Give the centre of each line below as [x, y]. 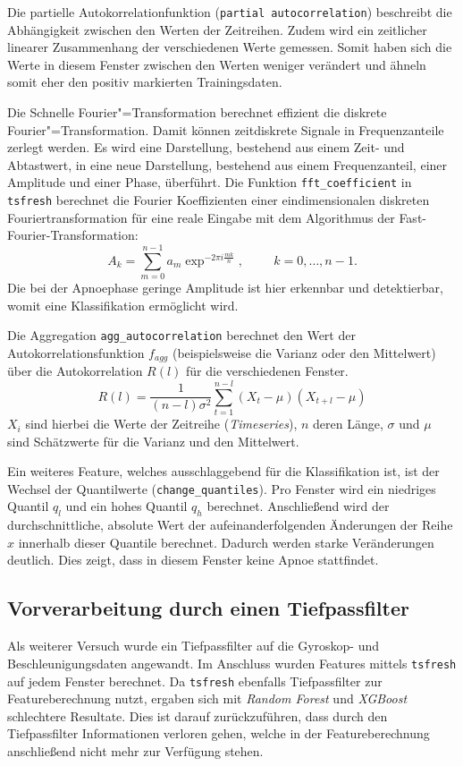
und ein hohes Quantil [126, 506]
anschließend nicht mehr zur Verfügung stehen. [135, 750]
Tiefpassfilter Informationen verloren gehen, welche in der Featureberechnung [219, 733]
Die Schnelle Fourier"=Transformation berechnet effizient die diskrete [197, 112]
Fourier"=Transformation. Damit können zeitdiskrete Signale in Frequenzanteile [226, 129]
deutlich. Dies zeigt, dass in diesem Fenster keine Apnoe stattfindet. [193, 560]
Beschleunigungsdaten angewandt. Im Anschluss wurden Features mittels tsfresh [232, 663]
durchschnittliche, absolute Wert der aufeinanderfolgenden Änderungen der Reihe [230, 525]
